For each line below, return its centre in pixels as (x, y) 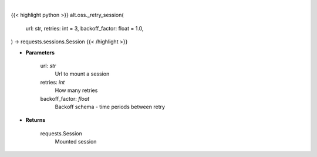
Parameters (40, 52)
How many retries (76, 90)
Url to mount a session (82, 74)
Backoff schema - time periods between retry (110, 107)
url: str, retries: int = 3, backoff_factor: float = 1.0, (85, 28)
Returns (36, 120)
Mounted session (76, 142)
